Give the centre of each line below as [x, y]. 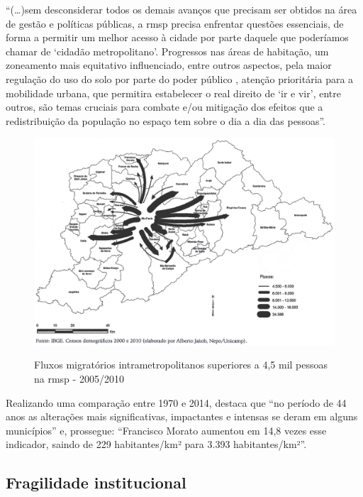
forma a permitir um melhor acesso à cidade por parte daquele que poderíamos [177, 37]
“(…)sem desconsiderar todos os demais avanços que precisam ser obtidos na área [181, 9]
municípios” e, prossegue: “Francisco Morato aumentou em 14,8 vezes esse [166, 430]
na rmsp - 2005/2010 [79, 379]
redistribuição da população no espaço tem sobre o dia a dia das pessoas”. [166, 120]
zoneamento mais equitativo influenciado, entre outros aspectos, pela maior [169, 65]
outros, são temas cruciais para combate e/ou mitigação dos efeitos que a [164, 107]
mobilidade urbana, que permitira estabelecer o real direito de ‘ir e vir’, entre [173, 93]
